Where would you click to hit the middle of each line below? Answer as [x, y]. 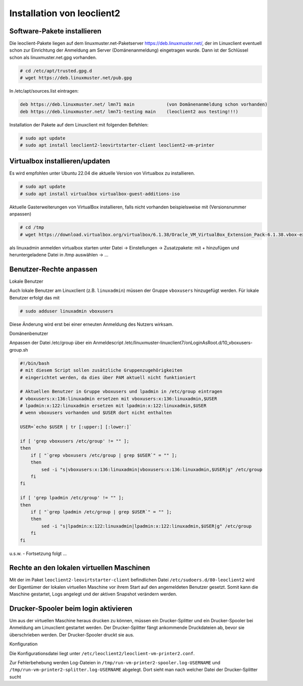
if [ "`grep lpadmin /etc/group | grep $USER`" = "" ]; [101, 512]
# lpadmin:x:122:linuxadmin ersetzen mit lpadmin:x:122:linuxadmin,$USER [113, 406]
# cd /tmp [32, 227]
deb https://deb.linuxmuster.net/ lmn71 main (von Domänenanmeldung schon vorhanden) [144, 104]
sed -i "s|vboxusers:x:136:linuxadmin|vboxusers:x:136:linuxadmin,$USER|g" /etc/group [152, 469]
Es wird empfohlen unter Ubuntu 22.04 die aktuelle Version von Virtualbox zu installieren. [102, 173]
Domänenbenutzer [29, 333]
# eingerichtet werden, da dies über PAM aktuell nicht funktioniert [108, 377]
